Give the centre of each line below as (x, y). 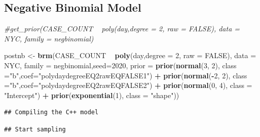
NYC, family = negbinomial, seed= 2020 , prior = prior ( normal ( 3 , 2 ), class (120, 65)
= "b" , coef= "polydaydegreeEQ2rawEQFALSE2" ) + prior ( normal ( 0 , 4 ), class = (128, 85)
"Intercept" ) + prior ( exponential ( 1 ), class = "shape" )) (92, 95)
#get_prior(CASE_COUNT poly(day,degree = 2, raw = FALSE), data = (122, 29)
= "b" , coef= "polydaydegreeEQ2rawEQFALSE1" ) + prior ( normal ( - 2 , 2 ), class (126, 75)
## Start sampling (35, 129)
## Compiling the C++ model (51, 112)
